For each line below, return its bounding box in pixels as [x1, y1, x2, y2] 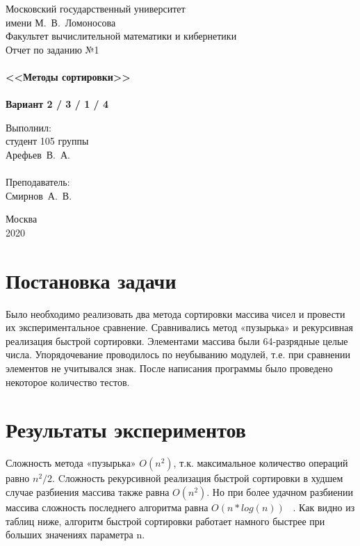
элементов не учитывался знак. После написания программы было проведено [6, 361, 333, 375]
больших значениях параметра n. [6, 527, 145, 542]
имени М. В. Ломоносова [6, 15, 116, 29]
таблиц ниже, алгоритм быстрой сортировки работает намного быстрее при [6, 513, 325, 528]
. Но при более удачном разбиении [206, 484, 354, 499]
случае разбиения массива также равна [6, 484, 170, 499]
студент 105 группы [6, 134, 89, 148]
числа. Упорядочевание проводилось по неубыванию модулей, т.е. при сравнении [6, 347, 350, 362]
